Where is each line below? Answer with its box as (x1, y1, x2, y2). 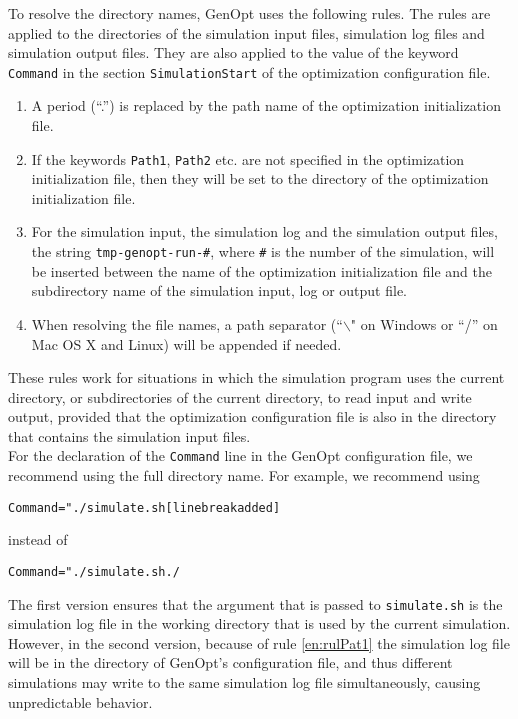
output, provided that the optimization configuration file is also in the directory (8, 406, 497, 427)
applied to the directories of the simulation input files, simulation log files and (8, 22, 485, 43)
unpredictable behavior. (8, 691, 153, 712)
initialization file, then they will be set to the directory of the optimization (31, 168, 489, 189)
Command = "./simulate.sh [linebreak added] (8, 500, 281, 515)
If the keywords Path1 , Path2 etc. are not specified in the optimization (31, 148, 465, 169)
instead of (8, 529, 68, 550)
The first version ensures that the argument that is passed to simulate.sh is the (8, 593, 503, 614)
